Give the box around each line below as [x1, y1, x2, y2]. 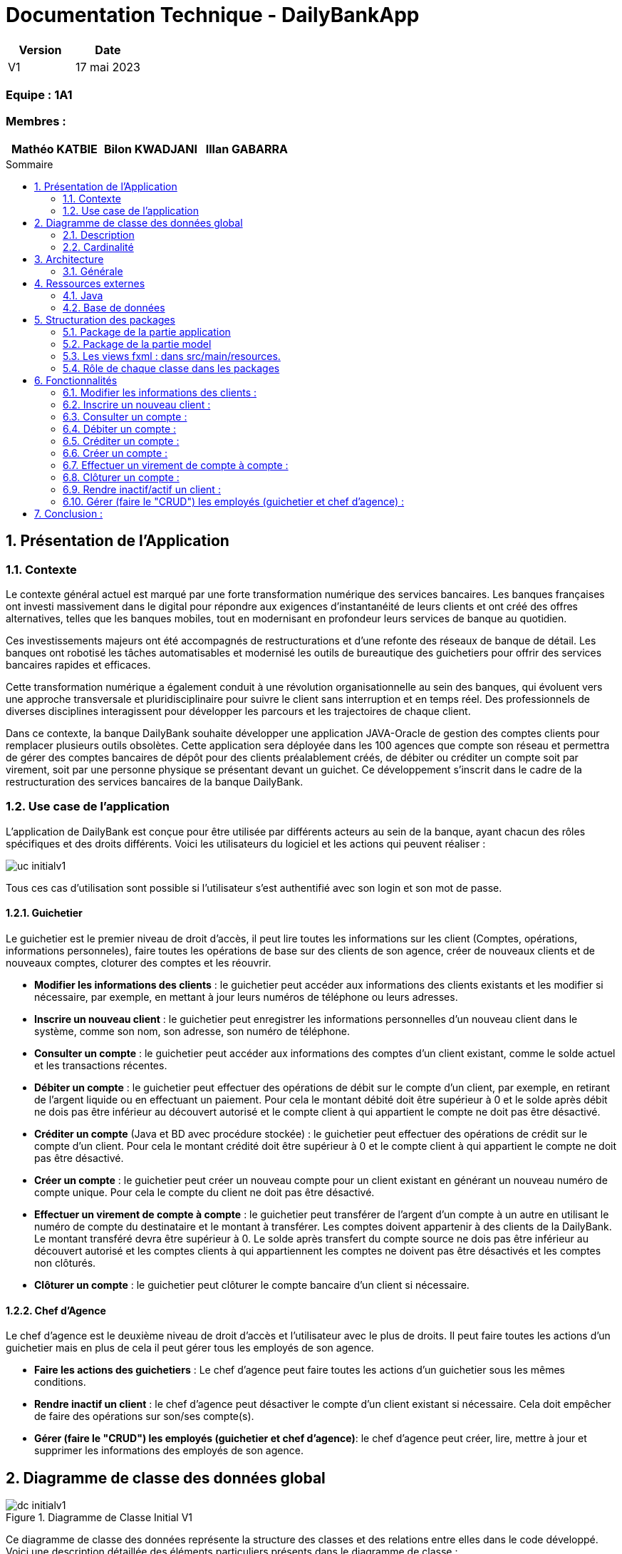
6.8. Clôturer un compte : [63, 470, 180, 483]
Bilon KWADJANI [103, 141, 197, 156]
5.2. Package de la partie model [63, 337, 212, 350]
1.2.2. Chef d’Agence [6, 1304, 106, 1317]
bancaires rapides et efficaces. [6, 659, 151, 671]
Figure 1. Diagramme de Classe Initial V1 [6, 1511, 192, 1524]
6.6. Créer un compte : [63, 446, 168, 459]
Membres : [6, 113, 66, 128]
